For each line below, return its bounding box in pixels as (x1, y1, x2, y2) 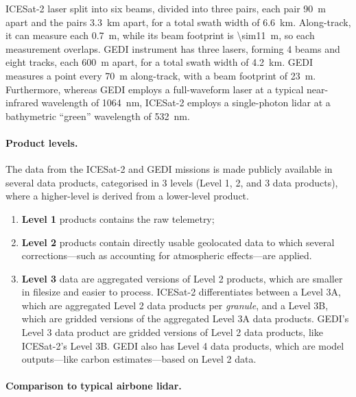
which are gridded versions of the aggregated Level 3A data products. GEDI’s (21, 311, 349, 326)
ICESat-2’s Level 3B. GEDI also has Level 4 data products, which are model (21, 338, 344, 352)
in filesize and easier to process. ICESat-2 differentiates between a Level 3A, (21, 285, 341, 299)
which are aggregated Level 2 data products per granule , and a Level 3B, (21, 298, 329, 312)
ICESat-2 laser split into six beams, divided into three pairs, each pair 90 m (5, 1, 327, 15)
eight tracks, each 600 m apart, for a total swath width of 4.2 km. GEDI (5, 55, 313, 69)
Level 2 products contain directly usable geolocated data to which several (21, 234, 335, 249)
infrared (5, 95, 38, 110)
